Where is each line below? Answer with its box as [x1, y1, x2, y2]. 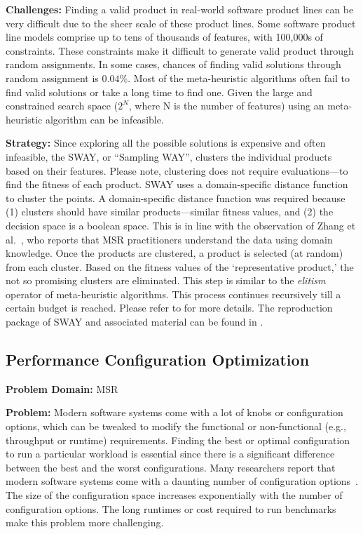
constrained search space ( [6, 98, 118, 113]
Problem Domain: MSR [6, 381, 118, 396]
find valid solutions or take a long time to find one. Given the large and [6, 84, 313, 99]
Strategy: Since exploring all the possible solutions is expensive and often [6, 135, 326, 150]
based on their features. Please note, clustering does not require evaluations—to [6, 163, 348, 178]
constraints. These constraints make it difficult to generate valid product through [6, 43, 354, 58]
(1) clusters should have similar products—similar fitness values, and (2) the [6, 204, 334, 219]
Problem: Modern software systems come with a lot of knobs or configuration [6, 405, 343, 420]
